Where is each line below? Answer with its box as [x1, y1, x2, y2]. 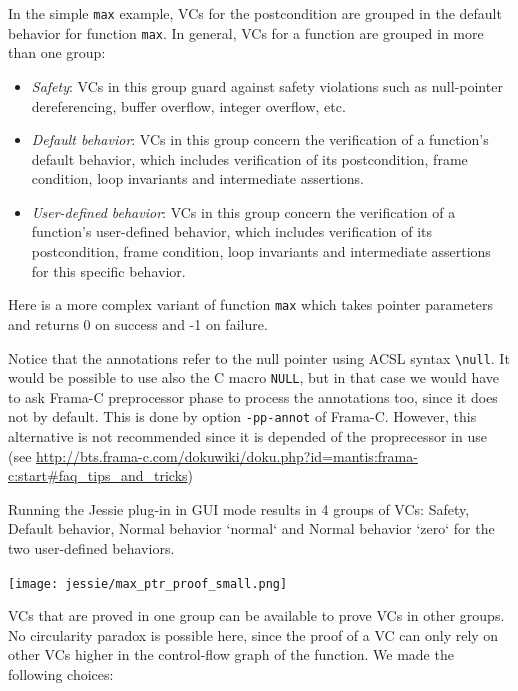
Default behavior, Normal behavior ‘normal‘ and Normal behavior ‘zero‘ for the [8, 518, 495, 539]
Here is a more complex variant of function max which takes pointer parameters [8, 294, 494, 315]
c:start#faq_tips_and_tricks [8, 465, 188, 486]
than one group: [8, 42, 106, 63]
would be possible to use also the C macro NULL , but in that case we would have [8, 367, 500, 388]
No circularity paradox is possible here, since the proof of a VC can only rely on [8, 624, 499, 645]
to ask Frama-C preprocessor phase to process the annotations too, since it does [8, 386, 498, 407]
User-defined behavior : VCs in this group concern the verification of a [31, 201, 456, 222]
